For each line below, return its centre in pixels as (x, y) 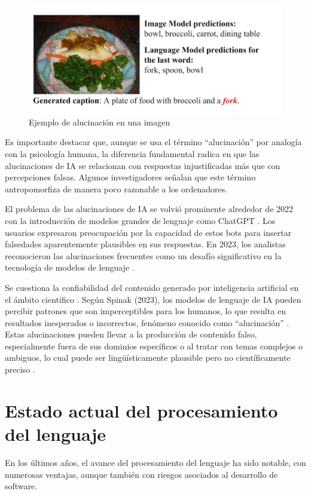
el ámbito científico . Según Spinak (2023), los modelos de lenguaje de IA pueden (153, 299)
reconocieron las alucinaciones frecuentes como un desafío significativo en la (143, 255)
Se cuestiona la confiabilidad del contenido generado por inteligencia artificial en (152, 287)
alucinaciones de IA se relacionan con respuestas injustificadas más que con (143, 165)
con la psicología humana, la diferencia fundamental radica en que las (132, 153)
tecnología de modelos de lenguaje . (70, 267)
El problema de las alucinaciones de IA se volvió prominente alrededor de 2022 (149, 209)
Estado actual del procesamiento (141, 410)
